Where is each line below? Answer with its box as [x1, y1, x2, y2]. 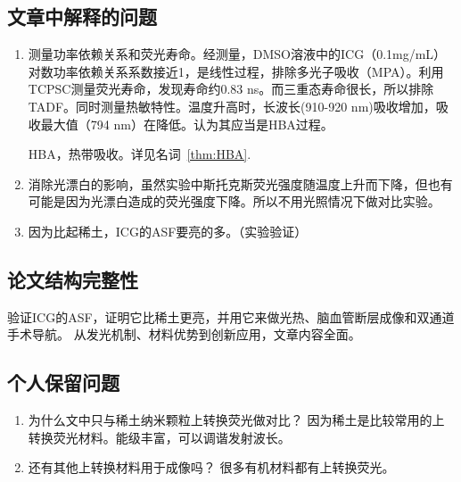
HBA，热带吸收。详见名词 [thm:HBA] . [28, 145, 251, 163]
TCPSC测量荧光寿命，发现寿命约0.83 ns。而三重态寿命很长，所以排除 [28, 79, 434, 98]
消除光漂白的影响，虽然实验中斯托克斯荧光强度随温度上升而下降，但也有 [28, 174, 453, 193]
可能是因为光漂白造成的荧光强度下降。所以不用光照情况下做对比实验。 [28, 192, 440, 211]
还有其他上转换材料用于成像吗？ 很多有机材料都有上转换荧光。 [28, 458, 395, 477]
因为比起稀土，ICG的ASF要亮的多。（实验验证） [28, 221, 308, 240]
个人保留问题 [7, 369, 119, 396]
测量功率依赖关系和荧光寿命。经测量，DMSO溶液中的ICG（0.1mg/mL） [28, 45, 447, 63]
